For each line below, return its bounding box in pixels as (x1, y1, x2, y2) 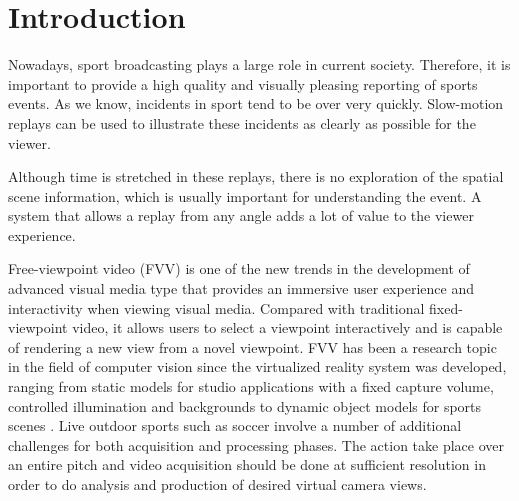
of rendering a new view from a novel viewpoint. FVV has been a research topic (8, 336, 497, 357)
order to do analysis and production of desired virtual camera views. (8, 474, 427, 494)
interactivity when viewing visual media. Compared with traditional (8, 297, 425, 318)
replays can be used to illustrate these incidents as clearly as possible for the (8, 112, 476, 133)
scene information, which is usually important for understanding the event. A (8, 185, 482, 206)
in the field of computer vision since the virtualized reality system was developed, (8, 356, 507, 377)
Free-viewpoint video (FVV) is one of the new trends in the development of (8, 258, 470, 279)
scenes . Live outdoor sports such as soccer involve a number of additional (8, 415, 462, 436)
